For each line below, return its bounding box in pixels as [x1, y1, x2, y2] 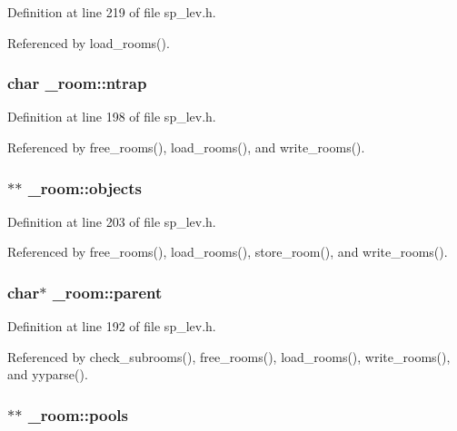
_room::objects [27, 176, 142, 199]
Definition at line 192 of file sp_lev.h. [7, 317, 216, 336]
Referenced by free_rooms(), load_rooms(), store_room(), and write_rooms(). [7, 242, 448, 261]
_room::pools [27, 403, 129, 426]
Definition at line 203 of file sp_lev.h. [7, 211, 216, 230]
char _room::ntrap [7, 72, 147, 94]
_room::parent [52, 280, 163, 303]
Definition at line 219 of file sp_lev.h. [7, 3, 216, 21]
